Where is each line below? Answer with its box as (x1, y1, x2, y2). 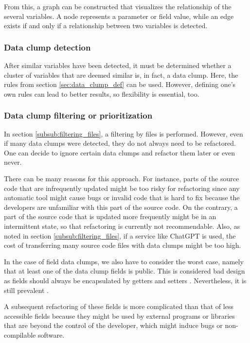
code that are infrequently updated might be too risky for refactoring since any (4, 183, 240, 193)
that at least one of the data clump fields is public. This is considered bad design (4, 266, 245, 276)
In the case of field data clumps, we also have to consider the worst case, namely (4, 256, 244, 266)
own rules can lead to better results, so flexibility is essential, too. (4, 88, 199, 99)
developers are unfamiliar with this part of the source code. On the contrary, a (4, 202, 238, 212)
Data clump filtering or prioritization (4, 109, 153, 121)
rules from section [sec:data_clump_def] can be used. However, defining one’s (4, 79, 236, 89)
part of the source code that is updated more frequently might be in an (4, 211, 216, 222)
